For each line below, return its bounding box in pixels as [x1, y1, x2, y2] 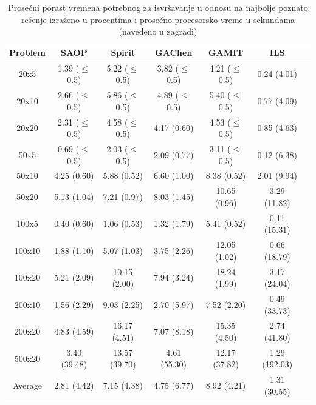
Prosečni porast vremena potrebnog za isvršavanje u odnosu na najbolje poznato [8, 1, 308, 13]
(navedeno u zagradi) [118, 25, 197, 38]
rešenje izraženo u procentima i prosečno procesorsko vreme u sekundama [21, 13, 295, 25]
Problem [9, 45, 46, 58]
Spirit [111, 45, 136, 58]
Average [13, 379, 42, 392]
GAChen [155, 45, 193, 58]
